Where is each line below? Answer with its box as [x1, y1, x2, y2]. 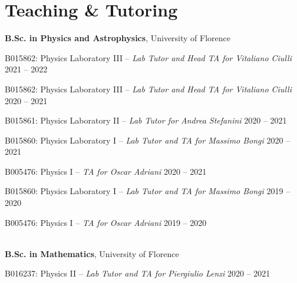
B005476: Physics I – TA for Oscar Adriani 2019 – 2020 [5, 216, 207, 228]
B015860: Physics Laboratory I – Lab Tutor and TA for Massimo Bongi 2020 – [5, 134, 291, 146]
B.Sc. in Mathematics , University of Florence [5, 247, 179, 259]
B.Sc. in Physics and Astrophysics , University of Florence [5, 32, 230, 44]
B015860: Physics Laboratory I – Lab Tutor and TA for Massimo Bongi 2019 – [5, 185, 291, 197]
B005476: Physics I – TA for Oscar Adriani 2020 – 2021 [5, 165, 207, 177]
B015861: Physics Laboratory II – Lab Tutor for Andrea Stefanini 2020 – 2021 [5, 114, 287, 126]
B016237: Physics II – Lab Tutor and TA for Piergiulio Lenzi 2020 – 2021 [5, 267, 270, 279]
